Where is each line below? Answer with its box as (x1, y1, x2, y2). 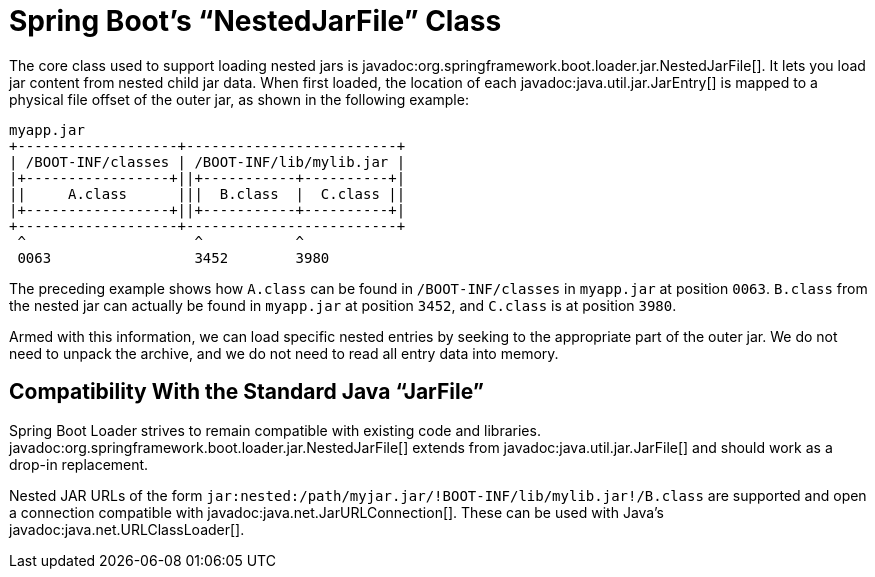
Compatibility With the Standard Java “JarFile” (9, 379, 484, 405)
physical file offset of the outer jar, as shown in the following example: (9, 90, 469, 108)
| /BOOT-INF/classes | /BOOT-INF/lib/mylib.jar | (9, 153, 406, 170)
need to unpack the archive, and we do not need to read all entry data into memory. (9, 344, 559, 362)
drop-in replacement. (9, 455, 149, 473)
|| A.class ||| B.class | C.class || (9, 185, 406, 202)
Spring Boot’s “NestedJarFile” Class (9, 4, 502, 38)
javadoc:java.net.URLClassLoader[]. (9, 520, 245, 538)
